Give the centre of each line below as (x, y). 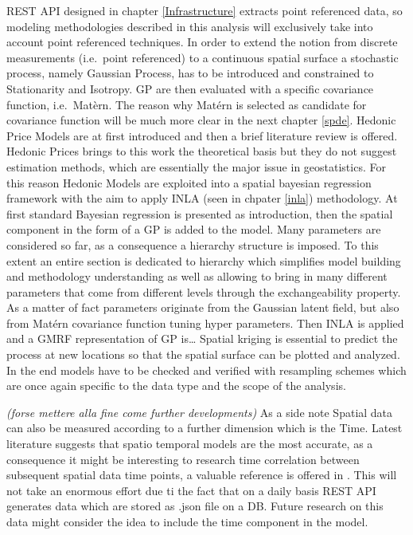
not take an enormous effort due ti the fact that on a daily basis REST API (191, 490)
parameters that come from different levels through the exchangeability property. (204, 291)
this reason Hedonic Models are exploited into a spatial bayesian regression (189, 182)
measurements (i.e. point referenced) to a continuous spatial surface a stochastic (203, 57)
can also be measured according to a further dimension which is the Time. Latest (205, 428)
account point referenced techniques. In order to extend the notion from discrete (202, 42)
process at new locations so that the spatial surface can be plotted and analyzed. (203, 354)
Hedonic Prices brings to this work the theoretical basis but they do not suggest (202, 151)
